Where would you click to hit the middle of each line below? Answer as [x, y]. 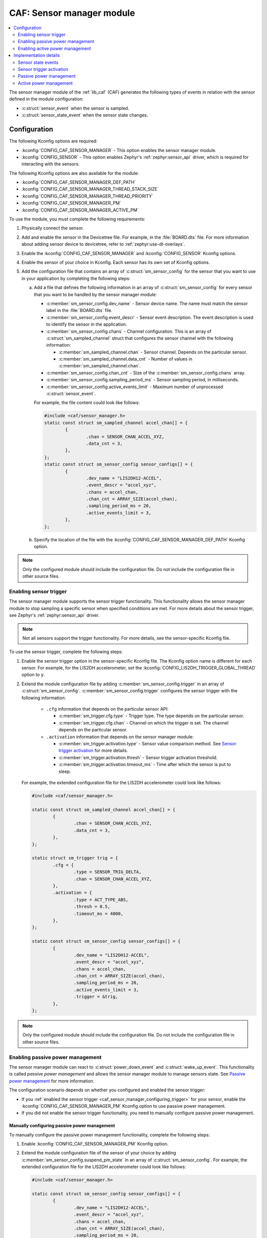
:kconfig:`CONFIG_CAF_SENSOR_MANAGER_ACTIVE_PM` [80, 210]
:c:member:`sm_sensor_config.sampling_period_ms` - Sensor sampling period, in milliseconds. [143, 380]
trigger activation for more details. [93, 751]
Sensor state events [38, 62]
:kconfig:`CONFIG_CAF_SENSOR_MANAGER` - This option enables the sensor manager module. [119, 150]
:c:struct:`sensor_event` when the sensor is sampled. [75, 108]
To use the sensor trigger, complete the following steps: [66, 652]
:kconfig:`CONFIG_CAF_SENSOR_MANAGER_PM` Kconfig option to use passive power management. [124, 1106]
